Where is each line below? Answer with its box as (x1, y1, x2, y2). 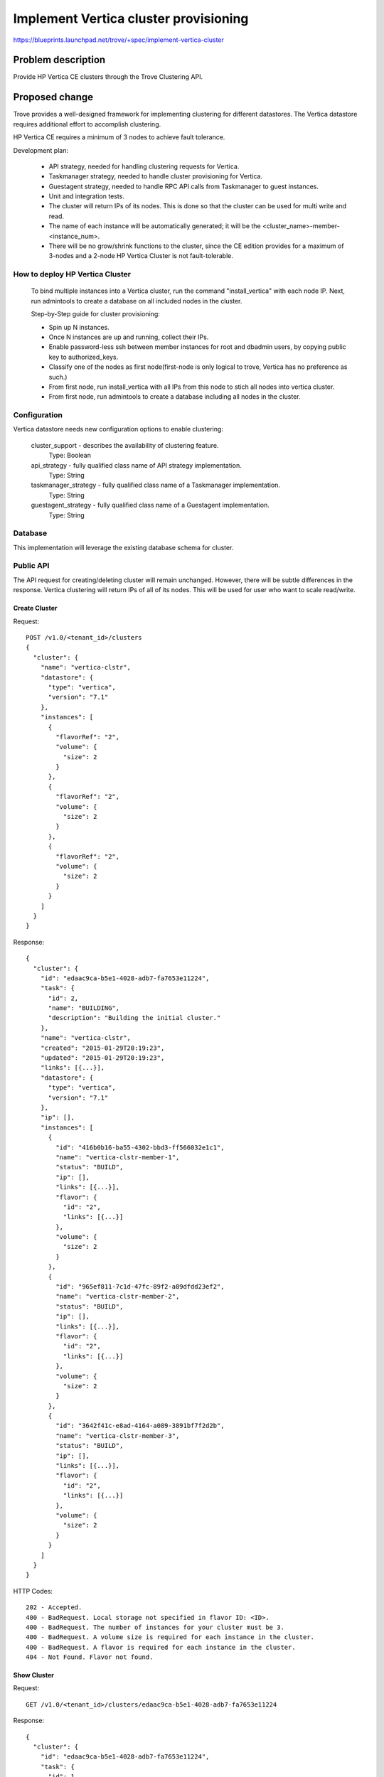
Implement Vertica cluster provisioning (13, 11, 249, 26)
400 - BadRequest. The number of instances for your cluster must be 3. (26, 1623, 284, 1631)
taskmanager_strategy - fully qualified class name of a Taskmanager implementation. (31, 481, 281, 490)
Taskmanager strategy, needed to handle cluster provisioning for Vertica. (48, 172, 263, 181)
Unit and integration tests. (48, 192, 124, 200)
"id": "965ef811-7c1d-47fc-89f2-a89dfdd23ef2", (55, 1283, 225, 1291)
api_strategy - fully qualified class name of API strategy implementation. (31, 461, 242, 469)
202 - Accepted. (26, 1604, 82, 1611)
